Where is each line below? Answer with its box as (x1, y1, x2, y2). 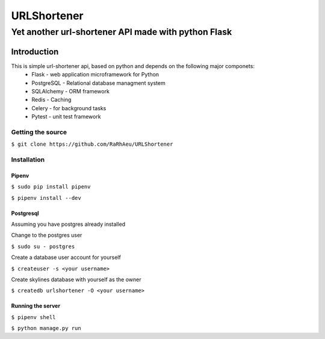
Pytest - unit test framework (31, 113, 102, 120)
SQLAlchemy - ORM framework (31, 87, 110, 95)
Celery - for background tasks (31, 104, 107, 111)
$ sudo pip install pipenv (11, 184, 91, 190)
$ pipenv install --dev (11, 194, 81, 201)
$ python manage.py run (11, 325, 81, 332)
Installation (11, 155, 45, 164)
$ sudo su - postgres (11, 243, 75, 250)
